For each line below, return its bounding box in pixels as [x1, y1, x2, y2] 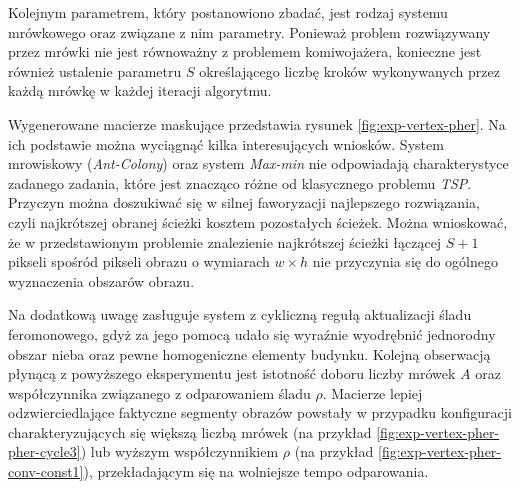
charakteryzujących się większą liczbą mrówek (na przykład [8, 421, 372, 442]
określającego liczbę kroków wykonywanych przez [199, 60, 500, 81]
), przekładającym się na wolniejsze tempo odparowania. [83, 461, 429, 482]
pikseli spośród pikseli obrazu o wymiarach [8, 251, 270, 272]
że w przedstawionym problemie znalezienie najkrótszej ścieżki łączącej [8, 231, 442, 252]
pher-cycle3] [8, 441, 81, 462]
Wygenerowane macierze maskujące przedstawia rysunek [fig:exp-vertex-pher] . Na [8, 113, 506, 134]
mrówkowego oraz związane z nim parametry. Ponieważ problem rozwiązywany [8, 21, 491, 42]
